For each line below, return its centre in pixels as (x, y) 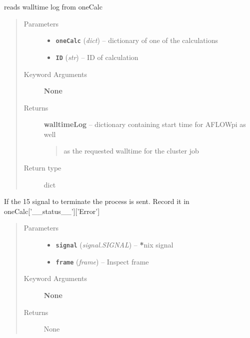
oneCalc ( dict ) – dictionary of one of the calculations (137, 40)
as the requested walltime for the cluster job (131, 151)
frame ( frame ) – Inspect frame (102, 261)
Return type (42, 168)
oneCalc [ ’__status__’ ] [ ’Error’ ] (52, 211)
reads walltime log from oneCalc (53, 6)
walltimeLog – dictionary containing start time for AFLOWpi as (145, 124)
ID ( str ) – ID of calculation (97, 57)
